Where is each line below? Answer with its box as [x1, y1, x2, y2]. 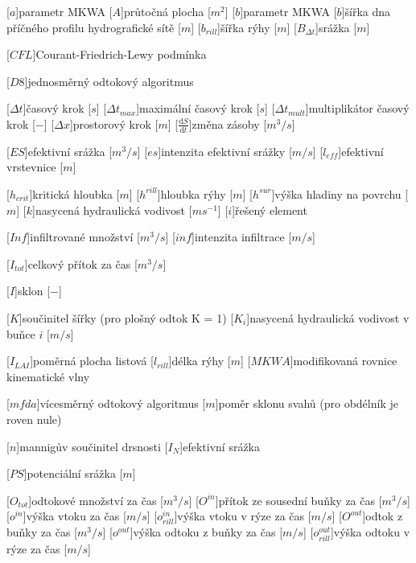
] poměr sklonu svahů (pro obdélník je [215, 395, 398, 412]
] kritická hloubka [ [29, 185, 120, 202]
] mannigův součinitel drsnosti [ [16, 438, 168, 454]
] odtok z [362, 508, 403, 524]
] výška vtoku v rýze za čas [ [174, 508, 311, 524]
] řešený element [232, 201, 307, 218]
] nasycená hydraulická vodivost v [246, 309, 410, 326]
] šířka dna [341, 3, 391, 19]
